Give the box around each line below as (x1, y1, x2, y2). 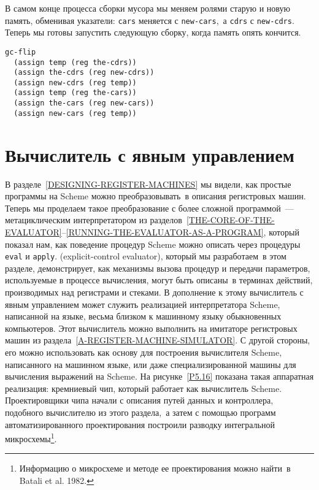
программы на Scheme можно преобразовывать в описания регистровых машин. (5, 189, 306, 202)
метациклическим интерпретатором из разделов (5, 213, 182, 226)
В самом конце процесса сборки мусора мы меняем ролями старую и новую (5, 2, 290, 14)
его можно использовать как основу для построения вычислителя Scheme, (5, 345, 282, 358)
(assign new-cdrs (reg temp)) (13, 78, 137, 87)
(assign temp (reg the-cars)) (13, 88, 137, 98)
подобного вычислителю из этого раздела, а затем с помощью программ (5, 405, 276, 418)
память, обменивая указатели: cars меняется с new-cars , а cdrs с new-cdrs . (5, 13, 294, 26)
